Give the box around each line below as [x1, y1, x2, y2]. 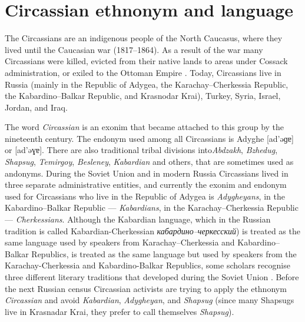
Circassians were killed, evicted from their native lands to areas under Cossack [5, 55, 288, 67]
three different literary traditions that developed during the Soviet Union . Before [5, 271, 299, 283]
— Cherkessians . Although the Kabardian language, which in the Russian [5, 213, 271, 225]
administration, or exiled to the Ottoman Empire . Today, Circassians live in [5, 66, 281, 78]
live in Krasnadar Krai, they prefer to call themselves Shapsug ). [5, 305, 234, 317]
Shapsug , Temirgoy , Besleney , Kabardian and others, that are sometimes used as [5, 155, 294, 168]
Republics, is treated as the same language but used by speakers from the [31, 247, 297, 260]
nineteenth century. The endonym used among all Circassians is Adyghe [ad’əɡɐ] [5, 132, 294, 144]
